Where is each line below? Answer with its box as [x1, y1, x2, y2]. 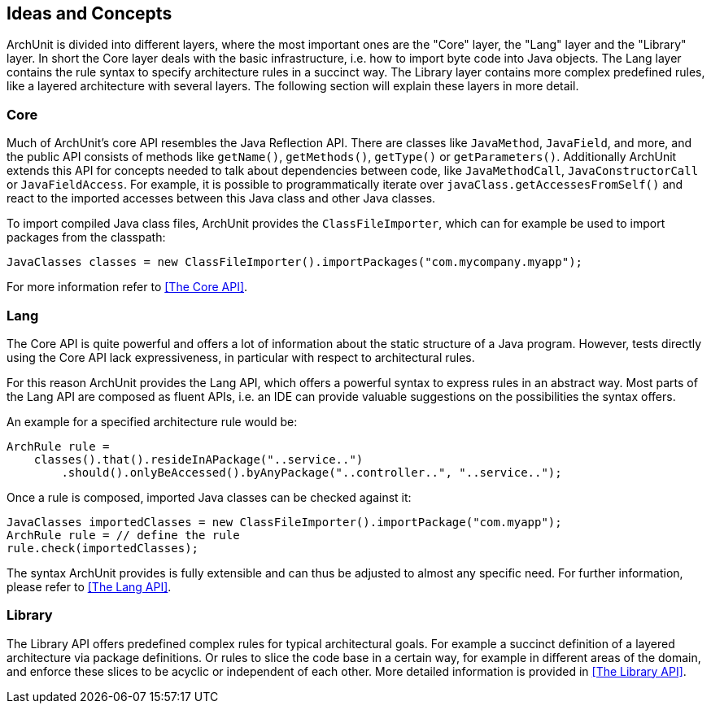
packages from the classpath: [7, 230, 166, 245]
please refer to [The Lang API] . [7, 579, 172, 594]
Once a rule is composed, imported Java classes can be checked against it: [7, 490, 412, 504]
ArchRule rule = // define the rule [7, 528, 240, 542]
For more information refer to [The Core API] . [7, 280, 248, 294]
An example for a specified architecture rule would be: [7, 414, 298, 429]
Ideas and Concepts [7, 3, 172, 24]
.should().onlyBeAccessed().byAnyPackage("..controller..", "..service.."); [61, 465, 562, 479]
